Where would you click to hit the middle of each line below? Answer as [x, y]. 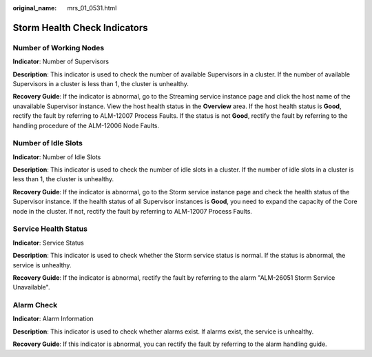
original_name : [35, 8]
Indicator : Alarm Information [53, 319]
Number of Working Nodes [59, 48]
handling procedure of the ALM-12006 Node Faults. [86, 125]
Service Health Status [50, 229]
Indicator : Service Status [48, 243]
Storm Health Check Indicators [80, 28]
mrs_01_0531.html [92, 8]
